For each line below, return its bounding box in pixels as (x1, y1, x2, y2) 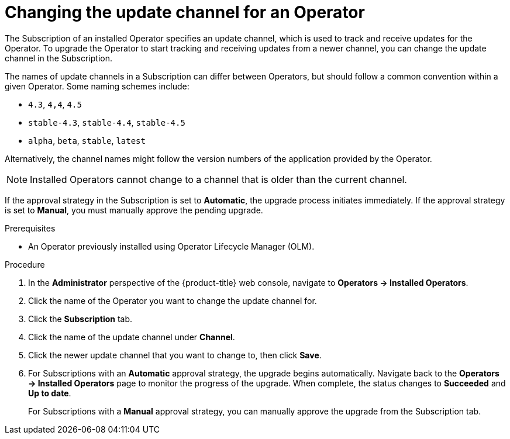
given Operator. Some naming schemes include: (5, 81, 189, 91)
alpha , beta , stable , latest (28, 135, 146, 146)
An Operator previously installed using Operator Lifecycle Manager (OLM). (28, 241, 315, 251)
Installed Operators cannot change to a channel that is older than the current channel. (30, 173, 407, 185)
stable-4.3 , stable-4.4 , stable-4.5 (28, 117, 185, 127)
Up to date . (28, 388, 71, 398)
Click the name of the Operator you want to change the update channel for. (28, 295, 317, 306)
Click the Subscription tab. (28, 313, 133, 324)
